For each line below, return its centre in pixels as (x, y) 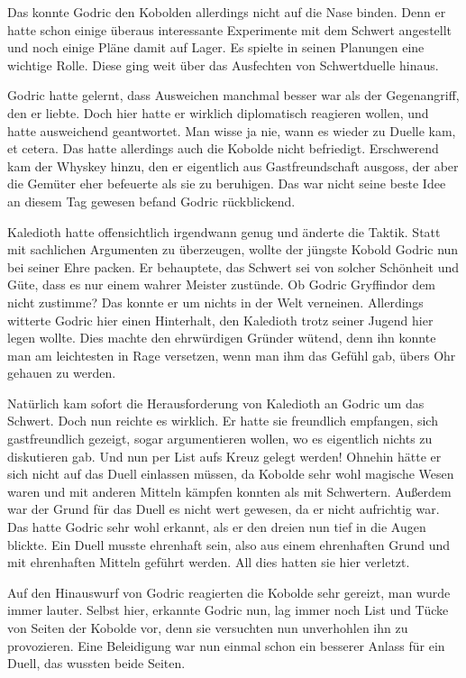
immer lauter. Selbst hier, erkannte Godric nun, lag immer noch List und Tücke (228, 610)
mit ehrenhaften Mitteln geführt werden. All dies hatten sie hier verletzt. (209, 562)
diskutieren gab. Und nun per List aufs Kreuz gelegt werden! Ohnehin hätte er (224, 456)
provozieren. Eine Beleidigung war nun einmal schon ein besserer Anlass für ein (226, 645)
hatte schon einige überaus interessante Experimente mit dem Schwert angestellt (230, 29)
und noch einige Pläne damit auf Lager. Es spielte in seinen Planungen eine (216, 47)
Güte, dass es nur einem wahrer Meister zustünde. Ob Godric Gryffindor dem (222, 284)
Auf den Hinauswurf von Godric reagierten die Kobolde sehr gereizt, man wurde (229, 592)
